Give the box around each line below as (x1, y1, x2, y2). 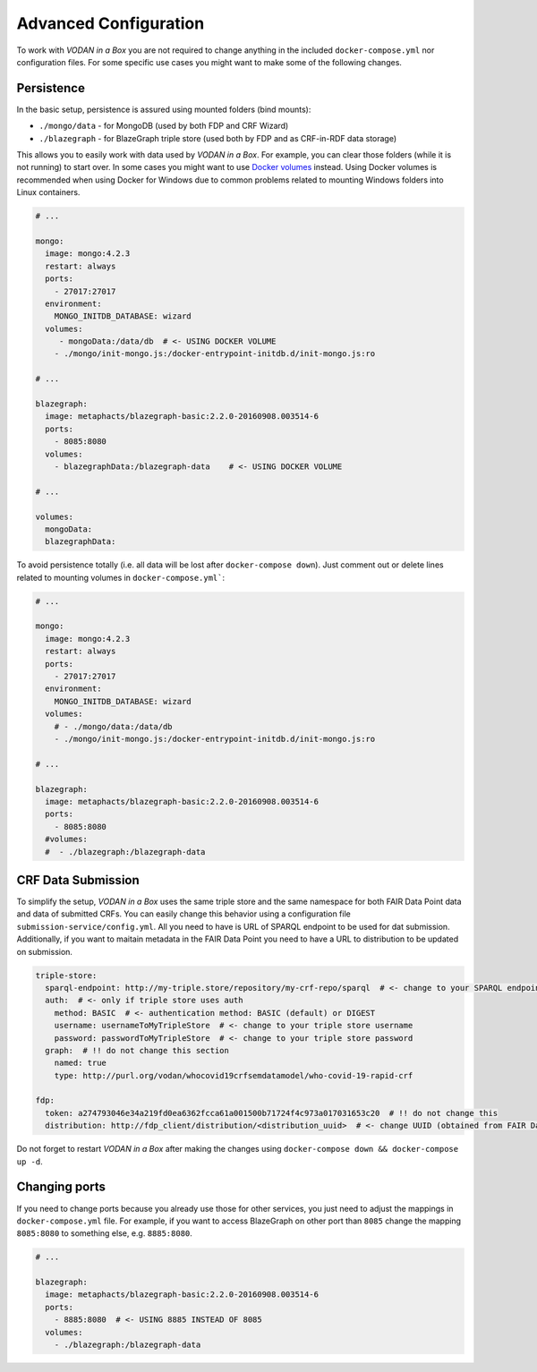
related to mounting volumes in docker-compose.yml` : (16, 572, 226, 583)
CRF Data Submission (16, 873, 141, 888)
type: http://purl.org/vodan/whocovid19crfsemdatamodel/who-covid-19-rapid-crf (54, 1070, 413, 1080)
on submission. (16, 946, 73, 957)
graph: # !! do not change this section (45, 1045, 230, 1055)
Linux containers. (16, 187, 81, 198)
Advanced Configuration (16, 13, 205, 33)
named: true (54, 1058, 107, 1069)
